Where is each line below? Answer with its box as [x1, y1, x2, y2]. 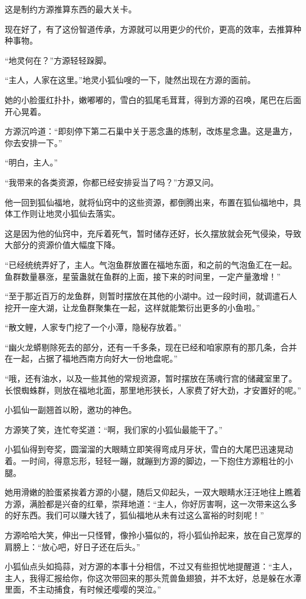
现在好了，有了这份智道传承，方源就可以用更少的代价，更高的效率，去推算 [5, 22, 293, 35]
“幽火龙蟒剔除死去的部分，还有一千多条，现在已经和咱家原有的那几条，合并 [5, 340, 297, 353]
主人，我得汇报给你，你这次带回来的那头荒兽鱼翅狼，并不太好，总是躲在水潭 [5, 571, 301, 584]
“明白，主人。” [5, 156, 58, 168]
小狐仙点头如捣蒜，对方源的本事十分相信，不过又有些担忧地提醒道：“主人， [5, 560, 297, 572]
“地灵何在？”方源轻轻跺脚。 [5, 54, 112, 66]
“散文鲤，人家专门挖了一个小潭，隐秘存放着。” [5, 321, 182, 333]
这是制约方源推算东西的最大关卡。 [5, 3, 137, 15]
